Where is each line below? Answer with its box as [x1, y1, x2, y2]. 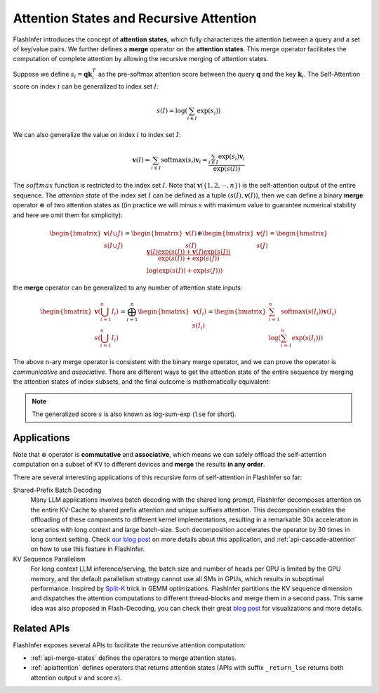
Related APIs [13, 622, 70, 634]
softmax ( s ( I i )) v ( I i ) [281, 307, 337, 317]
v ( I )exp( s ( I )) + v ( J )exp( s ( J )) [146, 247, 231, 256]
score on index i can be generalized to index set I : [13, 82, 159, 91]
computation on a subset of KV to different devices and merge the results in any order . [13, 460, 265, 469]
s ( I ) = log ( [157, 106, 188, 115]
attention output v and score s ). [30, 673, 122, 682]
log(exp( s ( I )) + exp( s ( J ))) [146, 266, 223, 274]
